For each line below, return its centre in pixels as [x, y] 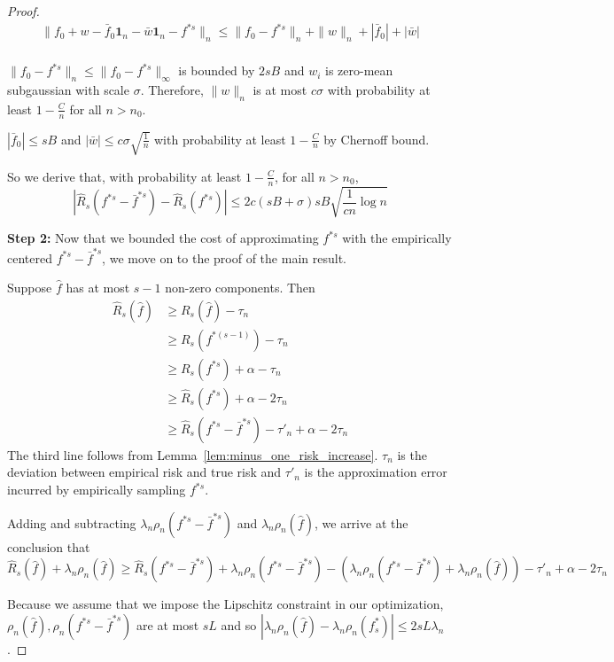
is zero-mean [359, 70]
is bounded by [217, 70]
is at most [280, 89]
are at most [168, 624]
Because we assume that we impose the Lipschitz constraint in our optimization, [225, 604]
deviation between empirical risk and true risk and [144, 472]
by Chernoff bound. [377, 139]
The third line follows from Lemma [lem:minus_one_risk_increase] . [193, 454]
